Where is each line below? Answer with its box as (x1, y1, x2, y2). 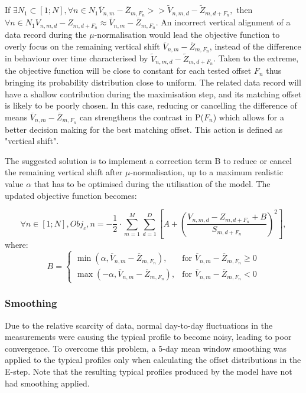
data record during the (5, 28, 87, 40)
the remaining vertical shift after (5, 166, 123, 178)
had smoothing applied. (5, 376, 90, 389)
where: (5, 238, 28, 251)
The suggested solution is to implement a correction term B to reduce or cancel (5, 154, 292, 166)
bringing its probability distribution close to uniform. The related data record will (5, 76, 301, 89)
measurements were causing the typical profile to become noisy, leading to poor (5, 330, 292, 343)
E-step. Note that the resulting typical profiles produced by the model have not (5, 365, 292, 378)
